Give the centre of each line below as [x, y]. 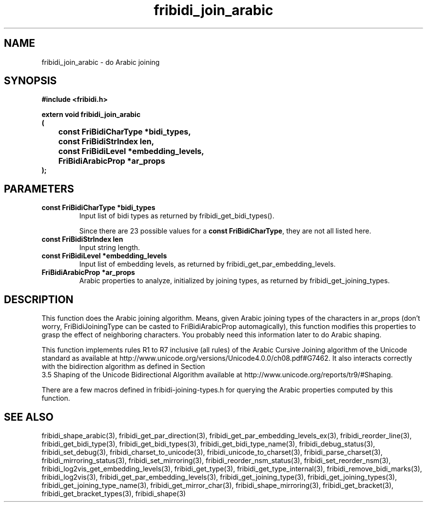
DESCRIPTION [39, 299]
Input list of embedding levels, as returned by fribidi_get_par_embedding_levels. [207, 264]
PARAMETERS [39, 189]
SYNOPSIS [30, 81]
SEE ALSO [29, 417]
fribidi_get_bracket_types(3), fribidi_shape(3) [114, 493]
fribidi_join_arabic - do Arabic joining [101, 62]
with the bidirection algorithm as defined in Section [123, 367]
